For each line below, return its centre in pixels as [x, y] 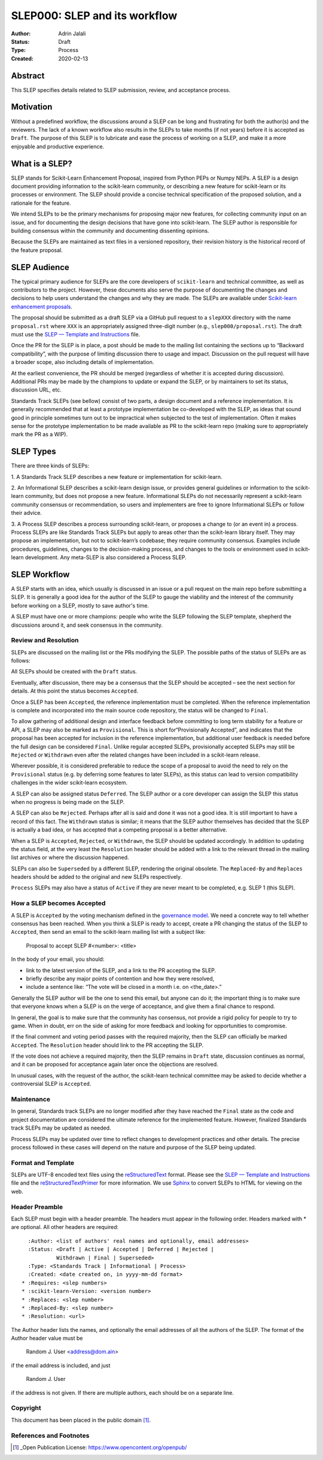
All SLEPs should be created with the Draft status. [74, 672]
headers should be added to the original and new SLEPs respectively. [97, 877]
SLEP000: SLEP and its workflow [94, 16]
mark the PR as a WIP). [39, 435]
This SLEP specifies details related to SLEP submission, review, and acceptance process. [121, 90]
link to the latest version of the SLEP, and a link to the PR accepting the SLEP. [121, 970]
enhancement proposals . [42, 306]
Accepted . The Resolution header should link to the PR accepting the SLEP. [107, 1045]
